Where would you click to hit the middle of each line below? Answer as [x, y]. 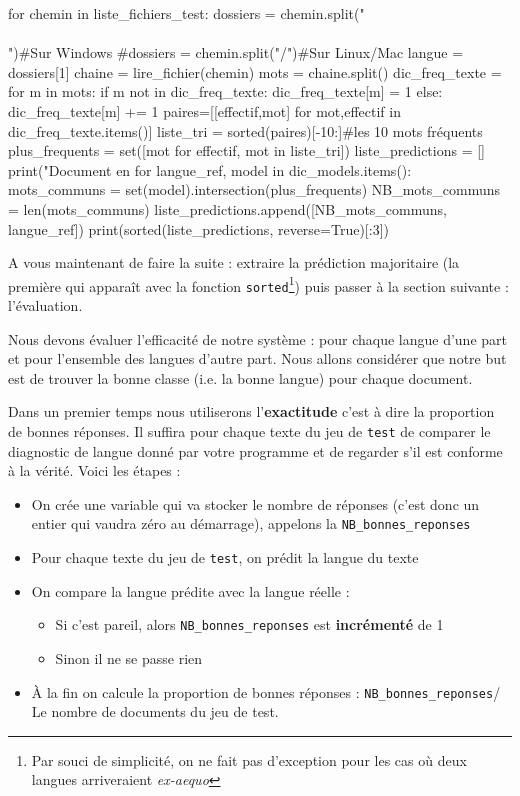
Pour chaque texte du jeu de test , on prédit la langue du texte [225, 557]
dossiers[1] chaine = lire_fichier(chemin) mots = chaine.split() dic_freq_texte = [255, 71]
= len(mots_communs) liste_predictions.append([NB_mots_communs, [227, 208]
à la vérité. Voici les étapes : [94, 470]
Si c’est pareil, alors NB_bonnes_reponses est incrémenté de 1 [249, 624]
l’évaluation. [45, 305]
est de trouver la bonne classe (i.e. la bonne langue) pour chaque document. [240, 377]
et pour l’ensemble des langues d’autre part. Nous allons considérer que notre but [257, 358]
